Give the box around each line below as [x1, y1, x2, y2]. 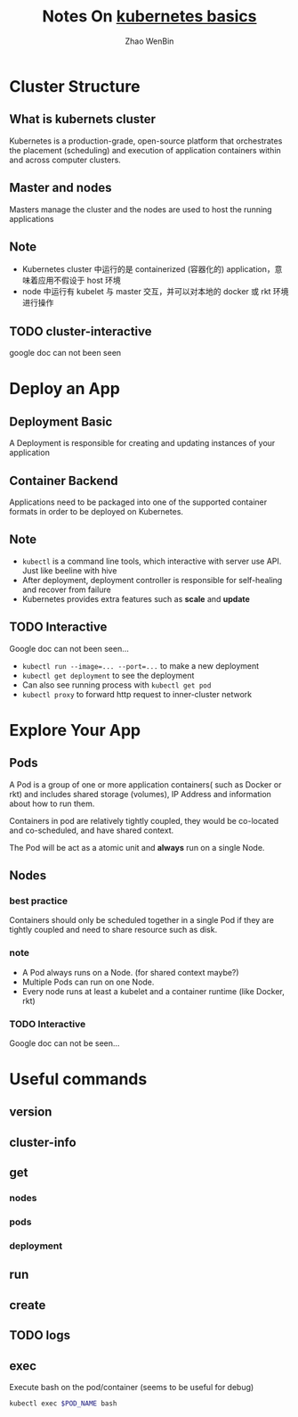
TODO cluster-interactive [9, 324, 153, 339]
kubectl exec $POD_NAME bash [9, 1399, 117, 1408]
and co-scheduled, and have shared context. [9, 825, 174, 836]
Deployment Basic [9, 414, 113, 429]
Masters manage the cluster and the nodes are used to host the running [9, 203, 273, 215]
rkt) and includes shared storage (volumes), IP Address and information [9, 788, 271, 799]
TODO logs [9, 1328, 71, 1343]
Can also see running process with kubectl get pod [21, 680, 212, 690]
